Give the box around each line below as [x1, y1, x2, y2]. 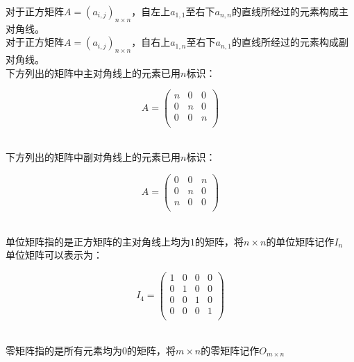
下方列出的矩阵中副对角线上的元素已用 [6, 150, 180, 164]
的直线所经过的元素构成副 [231, 35, 348, 49]
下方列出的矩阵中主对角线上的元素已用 [6, 65, 180, 80]
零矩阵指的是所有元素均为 [6, 343, 122, 357]
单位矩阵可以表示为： [6, 248, 103, 262]
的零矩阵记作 [201, 343, 260, 357]
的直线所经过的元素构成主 [231, 4, 348, 18]
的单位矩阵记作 [266, 234, 335, 248]
